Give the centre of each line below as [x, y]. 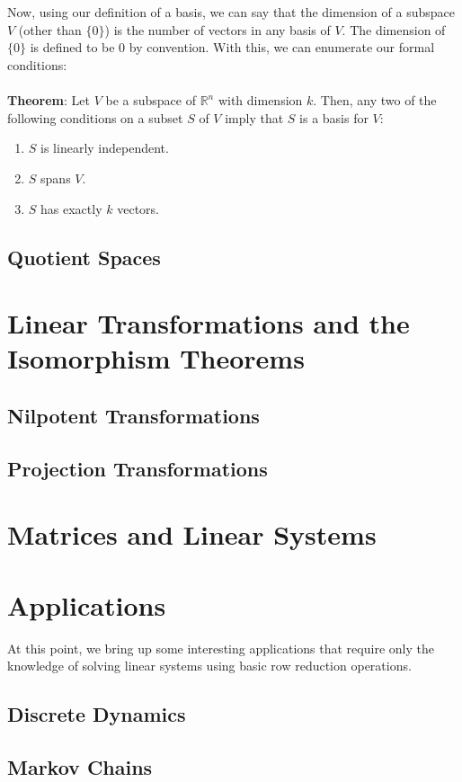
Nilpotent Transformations [133, 415]
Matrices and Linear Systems [192, 534]
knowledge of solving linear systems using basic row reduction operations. [209, 666]
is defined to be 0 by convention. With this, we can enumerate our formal [232, 47]
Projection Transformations [138, 468]
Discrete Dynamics [97, 714]
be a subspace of [151, 100]
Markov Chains [80, 766]
